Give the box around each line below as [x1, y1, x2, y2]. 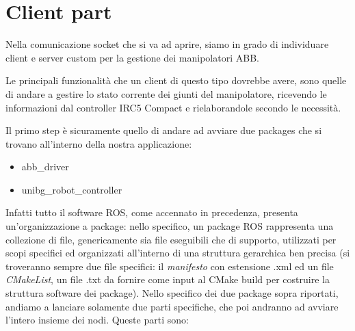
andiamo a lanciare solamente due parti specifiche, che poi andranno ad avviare [5, 299, 339, 313]
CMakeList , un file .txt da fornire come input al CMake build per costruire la [5, 272, 330, 287]
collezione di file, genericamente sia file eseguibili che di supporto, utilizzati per [5, 232, 337, 246]
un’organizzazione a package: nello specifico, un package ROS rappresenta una [5, 219, 334, 233]
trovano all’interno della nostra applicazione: [5, 136, 192, 150]
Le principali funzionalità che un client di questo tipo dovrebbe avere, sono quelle [5, 73, 347, 88]
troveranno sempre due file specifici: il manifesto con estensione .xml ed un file [5, 259, 334, 273]
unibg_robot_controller [21, 182, 122, 196]
